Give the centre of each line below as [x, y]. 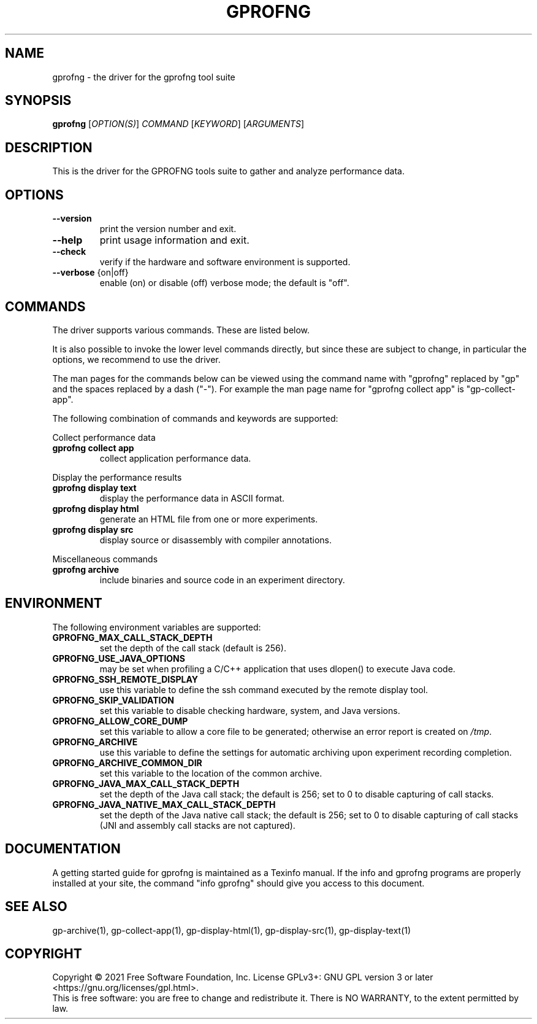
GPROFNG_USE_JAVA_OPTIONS [119, 658]
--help [67, 240]
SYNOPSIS [38, 101]
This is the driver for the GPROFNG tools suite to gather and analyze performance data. [229, 171]
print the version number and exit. [168, 229]
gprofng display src [93, 529]
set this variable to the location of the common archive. [211, 773]
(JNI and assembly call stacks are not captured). [197, 825]
